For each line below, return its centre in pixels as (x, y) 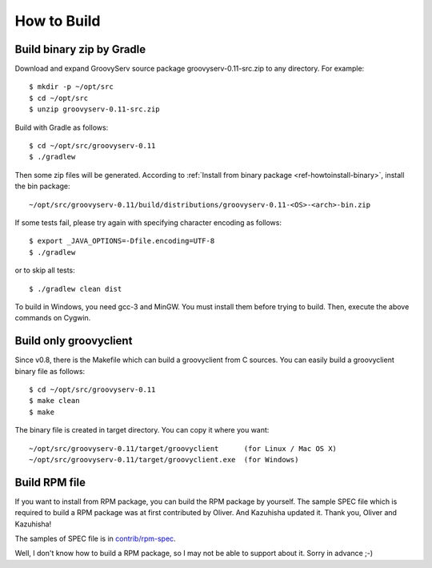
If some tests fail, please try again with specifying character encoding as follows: (148, 222)
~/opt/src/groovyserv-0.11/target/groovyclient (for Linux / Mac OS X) (183, 448)
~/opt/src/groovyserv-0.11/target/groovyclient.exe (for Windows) (164, 459)
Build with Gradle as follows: (62, 127)
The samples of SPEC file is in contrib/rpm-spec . (95, 539)
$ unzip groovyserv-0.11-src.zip (94, 109)
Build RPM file (50, 482)
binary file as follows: (50, 371)
